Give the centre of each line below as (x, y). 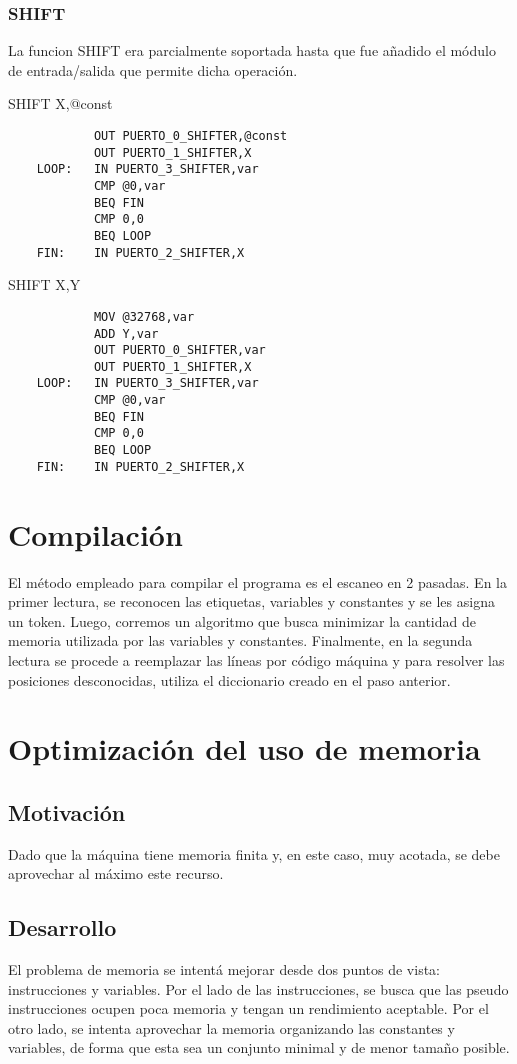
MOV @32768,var (144, 316)
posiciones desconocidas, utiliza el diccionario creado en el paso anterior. (229, 679)
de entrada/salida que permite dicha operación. (153, 69)
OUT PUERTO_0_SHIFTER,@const (190, 136)
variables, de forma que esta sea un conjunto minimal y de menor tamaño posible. (259, 1047)
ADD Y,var (126, 333)
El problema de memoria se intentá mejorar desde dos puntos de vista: (224, 969)
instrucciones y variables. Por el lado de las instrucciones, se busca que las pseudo (258, 988)
